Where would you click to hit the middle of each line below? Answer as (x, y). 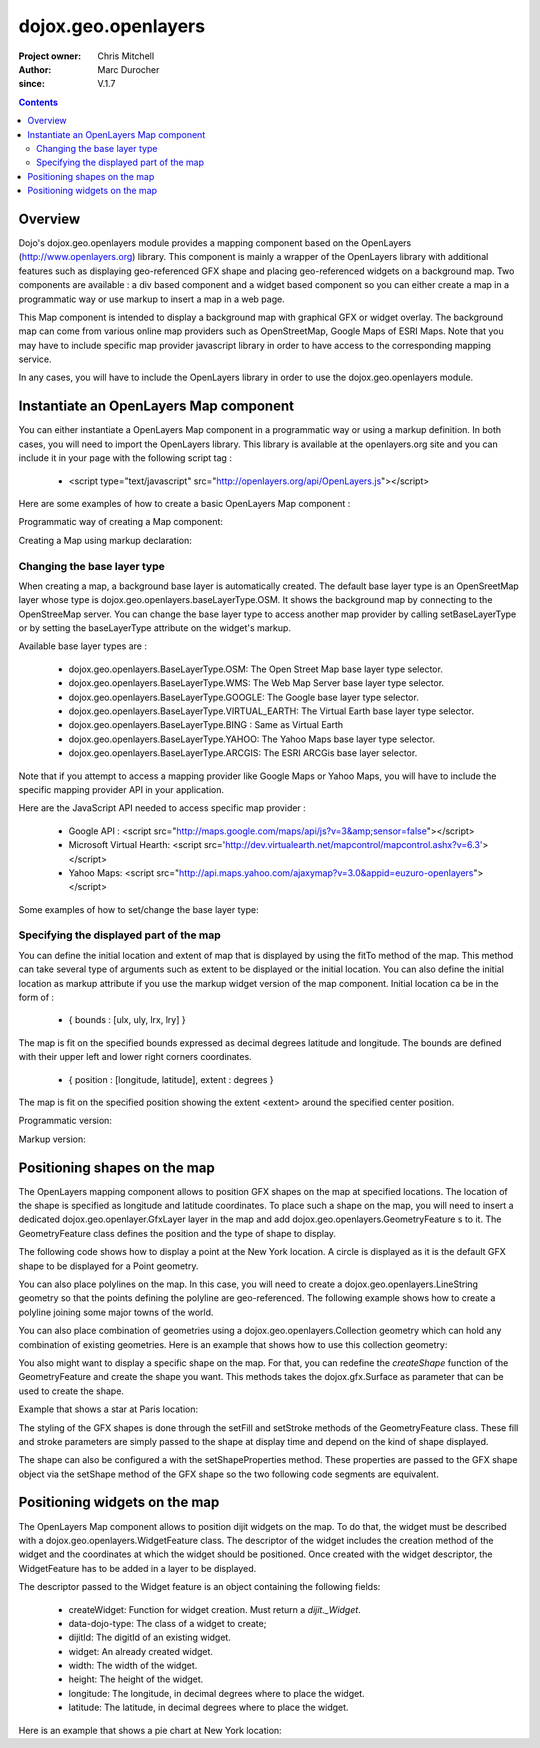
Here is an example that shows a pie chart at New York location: (150, 1730)
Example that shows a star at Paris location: (108, 1409)
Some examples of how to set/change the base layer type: (138, 909)
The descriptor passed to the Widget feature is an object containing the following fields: (199, 1587)
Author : (35, 69)
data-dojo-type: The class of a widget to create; (167, 1623)
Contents (38, 102)
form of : (36, 997)
